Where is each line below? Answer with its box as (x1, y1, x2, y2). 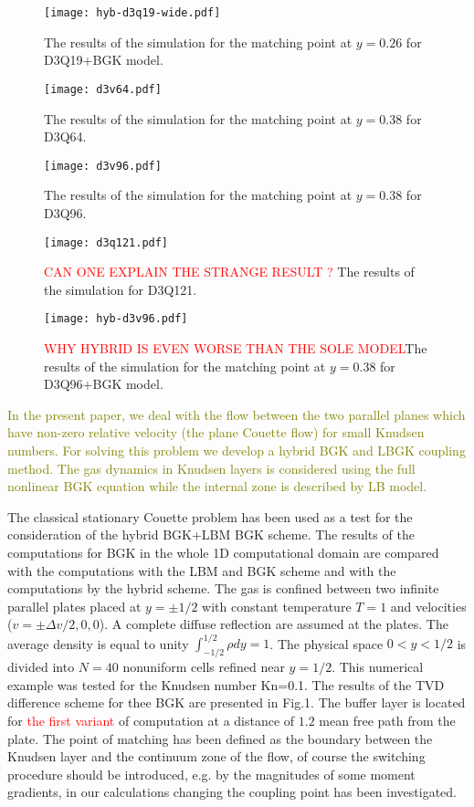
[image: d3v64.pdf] (44, 82, 162, 96)
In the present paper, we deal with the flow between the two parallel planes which (7, 404, 466, 424)
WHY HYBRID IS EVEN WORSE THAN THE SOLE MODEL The (44, 339, 427, 358)
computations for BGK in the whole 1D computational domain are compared (7, 542, 439, 561)
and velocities (390, 596, 467, 615)
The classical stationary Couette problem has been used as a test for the (7, 507, 413, 526)
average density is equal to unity (7, 634, 189, 653)
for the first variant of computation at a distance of (7, 711, 295, 730)
